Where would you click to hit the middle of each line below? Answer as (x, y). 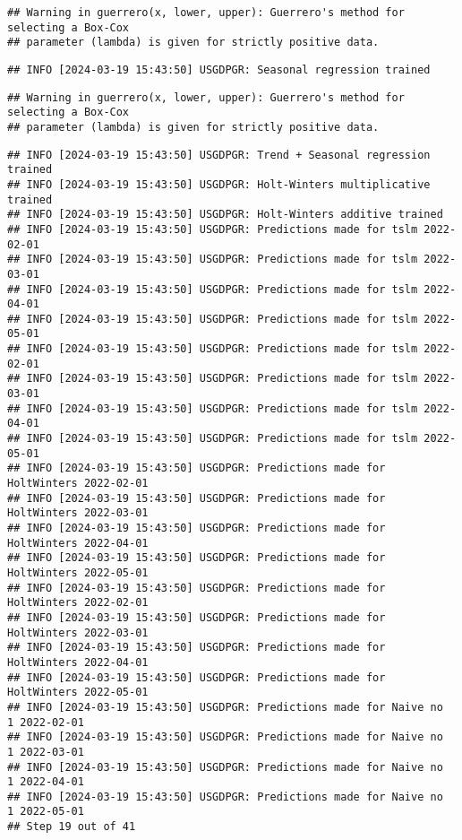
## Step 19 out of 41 (72, 827)
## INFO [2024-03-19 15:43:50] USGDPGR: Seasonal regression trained (219, 69)
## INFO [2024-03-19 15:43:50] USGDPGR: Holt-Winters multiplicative (219, 184)
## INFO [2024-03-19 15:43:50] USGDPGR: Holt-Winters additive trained (225, 215)
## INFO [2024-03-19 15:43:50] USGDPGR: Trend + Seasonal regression (219, 155)
